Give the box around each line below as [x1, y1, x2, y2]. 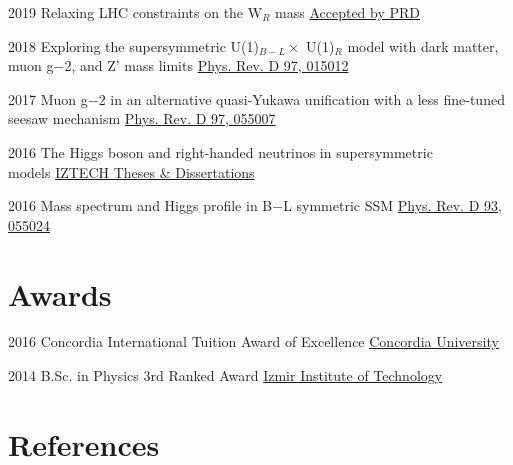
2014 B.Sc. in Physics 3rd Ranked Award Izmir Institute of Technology [8, 365, 443, 386]
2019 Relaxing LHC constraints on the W [8, 2, 263, 22]
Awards [8, 273, 112, 314]
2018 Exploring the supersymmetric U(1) [8, 35, 259, 56]
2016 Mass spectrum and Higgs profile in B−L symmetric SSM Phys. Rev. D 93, [8, 195, 502, 216]
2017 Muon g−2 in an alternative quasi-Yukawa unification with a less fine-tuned [8, 88, 505, 109]
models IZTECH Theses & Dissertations [8, 161, 255, 182]
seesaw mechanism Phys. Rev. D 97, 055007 [8, 108, 276, 129]
